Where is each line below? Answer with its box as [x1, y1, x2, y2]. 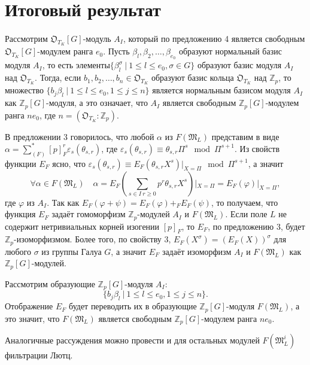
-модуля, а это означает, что [46, 96, 148, 109]
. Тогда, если [35, 71, 81, 84]
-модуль [83, 32, 111, 44]
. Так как [47, 196, 80, 208]
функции [5, 157, 37, 169]
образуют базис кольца [151, 71, 234, 84]
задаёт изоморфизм [162, 245, 232, 257]
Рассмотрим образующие [5, 277, 95, 290]
